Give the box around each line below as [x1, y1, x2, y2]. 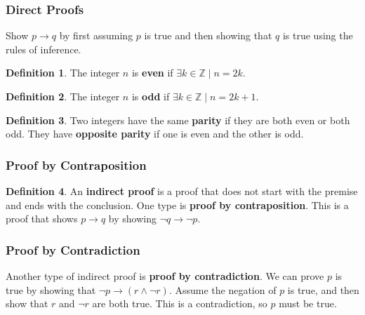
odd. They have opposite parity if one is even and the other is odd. [6, 126, 304, 141]
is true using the [282, 28, 353, 43]
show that [6, 296, 48, 311]
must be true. [279, 296, 337, 311]
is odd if [131, 89, 170, 103]
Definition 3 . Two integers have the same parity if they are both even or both [6, 112, 350, 127]
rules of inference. [6, 41, 81, 56]
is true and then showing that [144, 28, 272, 43]
